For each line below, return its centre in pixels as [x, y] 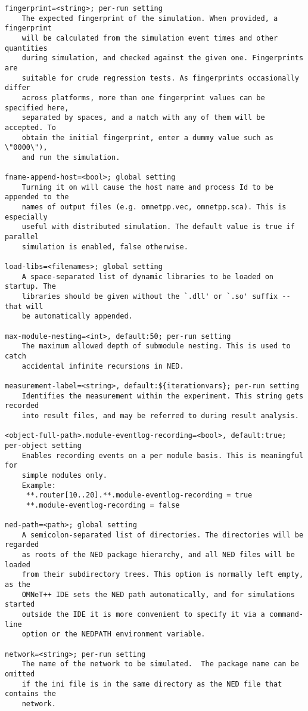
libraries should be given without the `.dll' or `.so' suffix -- [156, 297]
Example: [39, 485]
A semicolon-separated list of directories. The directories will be [163, 535]
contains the [30, 694]
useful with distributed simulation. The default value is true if [158, 227]
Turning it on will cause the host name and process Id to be [148, 187]
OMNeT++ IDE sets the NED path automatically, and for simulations [158, 594]
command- [286, 615]
